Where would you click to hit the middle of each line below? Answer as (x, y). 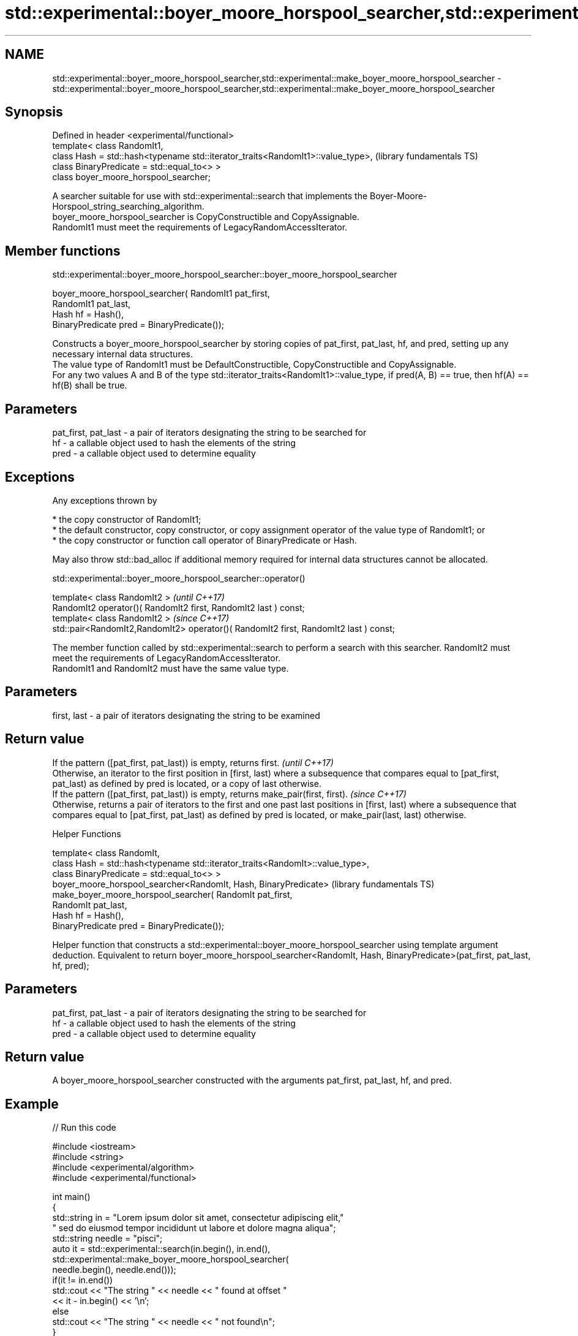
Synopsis (34, 112)
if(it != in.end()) (83, 1280)
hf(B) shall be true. (90, 385)
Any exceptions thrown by (105, 500)
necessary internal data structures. (123, 354)
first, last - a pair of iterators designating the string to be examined (186, 715)
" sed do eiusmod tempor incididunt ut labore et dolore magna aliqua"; (194, 1228)
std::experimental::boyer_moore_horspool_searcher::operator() (179, 578)
